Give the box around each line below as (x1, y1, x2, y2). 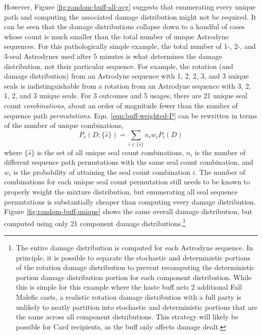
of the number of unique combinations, (4, 120, 123, 130)
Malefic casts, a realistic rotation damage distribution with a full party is (16, 291, 241, 302)
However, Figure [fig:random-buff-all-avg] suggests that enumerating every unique (4, 2, 256, 12)
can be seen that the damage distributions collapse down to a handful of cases (4, 21, 245, 32)
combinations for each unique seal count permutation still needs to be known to (4, 176, 250, 187)
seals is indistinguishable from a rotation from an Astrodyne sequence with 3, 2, (4, 80, 251, 91)
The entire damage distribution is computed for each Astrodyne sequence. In (16, 242, 253, 253)
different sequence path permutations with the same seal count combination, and (4, 157, 253, 167)
